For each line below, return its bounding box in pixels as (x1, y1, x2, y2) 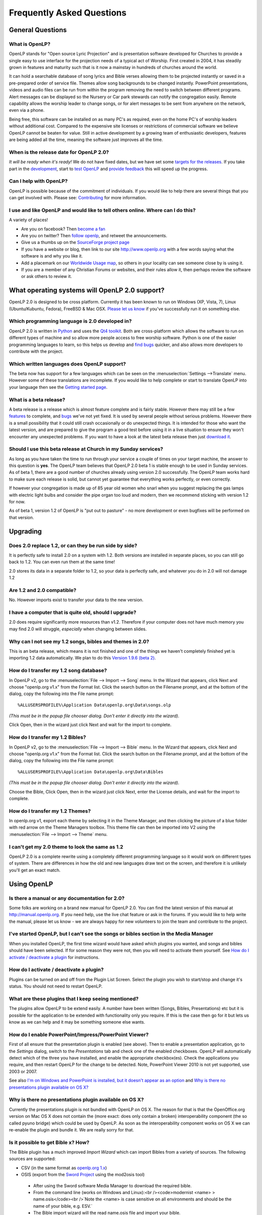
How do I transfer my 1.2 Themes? (9, 807, 91, 814)
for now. (9, 499, 26, 505)
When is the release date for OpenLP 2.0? (9, 149, 109, 156)
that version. (9, 514, 34, 520)
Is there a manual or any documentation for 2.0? (9, 895, 125, 902)
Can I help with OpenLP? (9, 178, 68, 185)
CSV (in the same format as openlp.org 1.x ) (21, 1164, 107, 1171)
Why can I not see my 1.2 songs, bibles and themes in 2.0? (9, 638, 149, 645)
